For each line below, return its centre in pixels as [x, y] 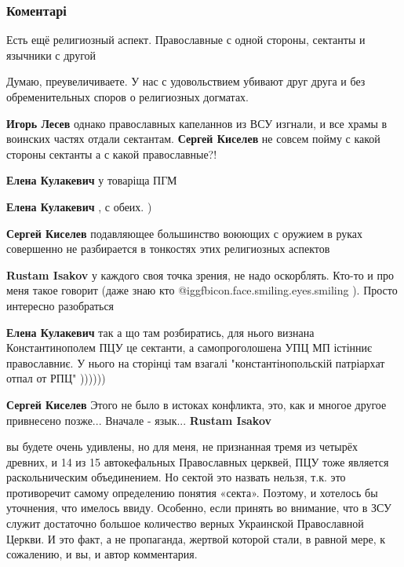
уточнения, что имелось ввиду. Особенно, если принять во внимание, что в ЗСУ [199, 508]
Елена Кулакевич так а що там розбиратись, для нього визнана [160, 332]
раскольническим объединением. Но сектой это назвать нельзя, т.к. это [176, 477]
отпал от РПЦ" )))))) [56, 378]
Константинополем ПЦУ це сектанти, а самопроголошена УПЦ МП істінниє [189, 348]
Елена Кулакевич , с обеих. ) [79, 206]
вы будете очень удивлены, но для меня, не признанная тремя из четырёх [182, 446]
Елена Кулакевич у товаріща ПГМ [92, 180]
